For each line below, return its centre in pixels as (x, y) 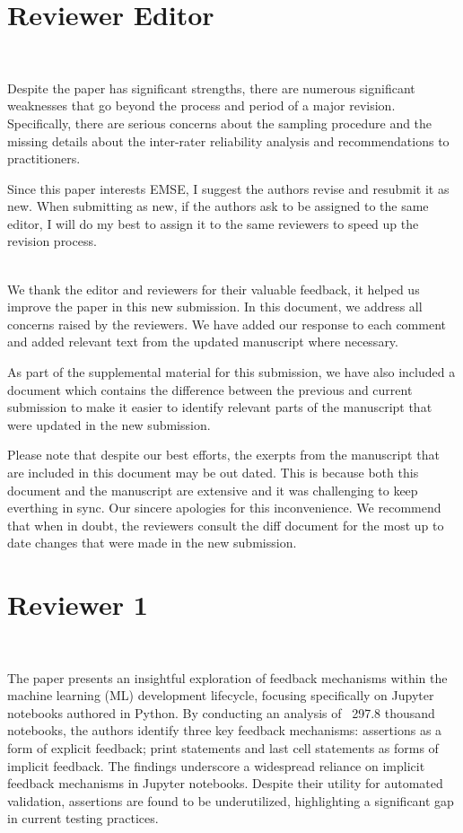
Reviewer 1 (78, 605)
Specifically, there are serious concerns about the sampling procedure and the (220, 123)
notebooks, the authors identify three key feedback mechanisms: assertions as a (225, 730)
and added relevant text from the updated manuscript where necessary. (203, 342)
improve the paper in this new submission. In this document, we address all (215, 307)
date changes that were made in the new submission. (152, 543)
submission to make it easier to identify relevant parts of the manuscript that (220, 407)
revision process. (52, 241)
